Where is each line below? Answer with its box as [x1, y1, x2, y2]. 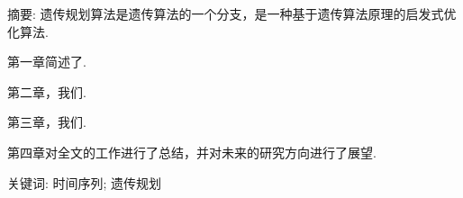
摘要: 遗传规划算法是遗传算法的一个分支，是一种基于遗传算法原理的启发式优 [7, 4, 457, 22]
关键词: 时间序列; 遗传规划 [7, 173, 162, 192]
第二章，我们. [7, 82, 86, 101]
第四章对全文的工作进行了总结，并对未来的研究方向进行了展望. [7, 142, 377, 161]
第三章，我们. [7, 112, 86, 131]
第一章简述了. [7, 52, 86, 71]
